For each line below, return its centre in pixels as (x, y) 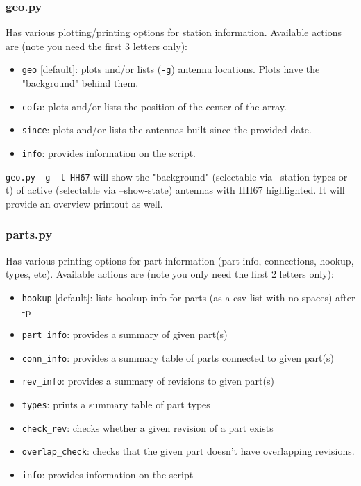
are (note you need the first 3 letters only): (96, 45)
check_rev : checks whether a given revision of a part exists (148, 427)
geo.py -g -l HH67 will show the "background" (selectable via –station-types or (177, 176)
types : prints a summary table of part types (116, 404)
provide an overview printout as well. (84, 203)
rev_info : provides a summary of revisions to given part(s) (148, 381)
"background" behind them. (80, 83)
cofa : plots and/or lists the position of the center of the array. (154, 106)
